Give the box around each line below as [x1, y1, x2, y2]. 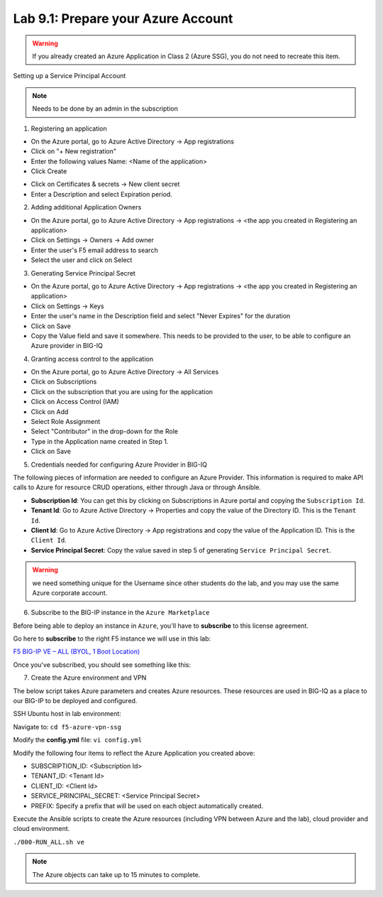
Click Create [30, 167, 67, 175]
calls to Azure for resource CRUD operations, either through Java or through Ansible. [13, 483, 262, 491]
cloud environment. [13, 825, 70, 833]
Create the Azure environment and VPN [30, 673, 147, 682]
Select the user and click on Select [30, 256, 133, 264]
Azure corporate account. [32, 588, 108, 597]
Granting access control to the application [30, 354, 154, 363]
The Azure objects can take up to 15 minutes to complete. [32, 870, 201, 879]
